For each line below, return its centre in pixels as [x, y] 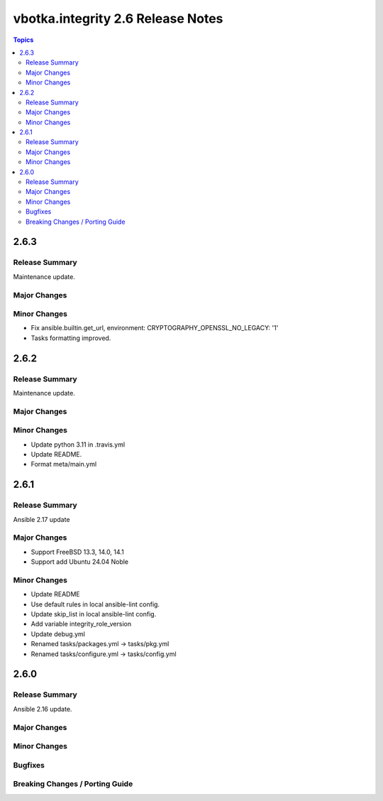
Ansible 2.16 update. [43, 709]
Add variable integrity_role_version [81, 624]
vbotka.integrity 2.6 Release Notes [118, 18]
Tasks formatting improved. [71, 338]
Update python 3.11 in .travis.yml [78, 445]
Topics [23, 40]
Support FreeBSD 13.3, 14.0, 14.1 [77, 552]
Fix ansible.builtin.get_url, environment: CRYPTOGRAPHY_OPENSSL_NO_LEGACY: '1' [155, 328]
